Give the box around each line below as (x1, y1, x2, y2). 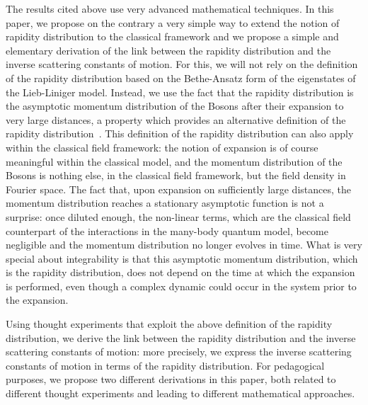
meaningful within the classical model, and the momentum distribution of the (6, 154, 343, 169)
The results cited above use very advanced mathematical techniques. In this (6, 1, 334, 16)
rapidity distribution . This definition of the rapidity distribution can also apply (6, 126, 354, 141)
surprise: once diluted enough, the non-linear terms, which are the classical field (6, 209, 351, 224)
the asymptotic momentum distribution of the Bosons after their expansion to (6, 98, 344, 113)
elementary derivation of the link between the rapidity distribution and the (6, 42, 331, 57)
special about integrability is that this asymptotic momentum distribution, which (6, 251, 358, 266)
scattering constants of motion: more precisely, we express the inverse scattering (6, 344, 352, 359)
